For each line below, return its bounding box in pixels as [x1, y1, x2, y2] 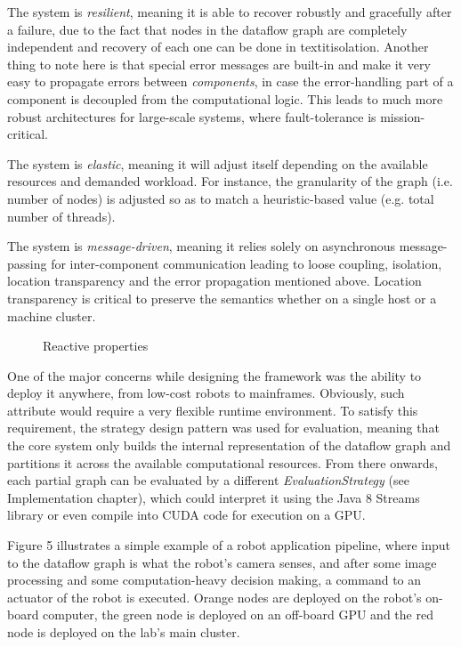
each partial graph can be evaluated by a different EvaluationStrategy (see [7, 471, 409, 489]
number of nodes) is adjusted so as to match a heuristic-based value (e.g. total [7, 189, 434, 207]
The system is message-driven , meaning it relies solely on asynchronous [7, 237, 396, 255]
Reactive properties [43, 336, 149, 355]
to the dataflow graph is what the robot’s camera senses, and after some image [7, 553, 437, 571]
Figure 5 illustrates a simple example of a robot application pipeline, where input [7, 536, 451, 554]
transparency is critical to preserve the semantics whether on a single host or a [7, 288, 437, 307]
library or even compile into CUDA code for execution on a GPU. [7, 505, 366, 524]
